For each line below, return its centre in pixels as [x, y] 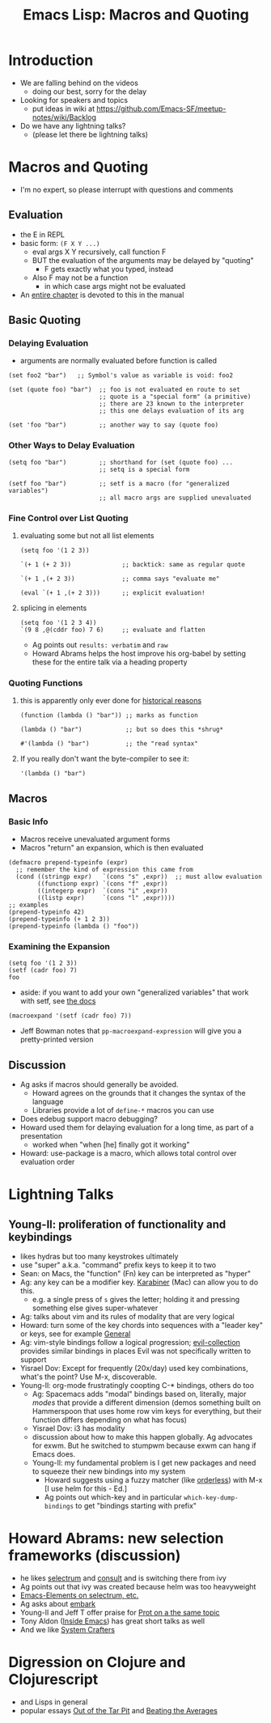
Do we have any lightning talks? [73, 125]
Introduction [51, 60]
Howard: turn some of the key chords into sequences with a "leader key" [141, 1326]
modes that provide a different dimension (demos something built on [146, 1403]
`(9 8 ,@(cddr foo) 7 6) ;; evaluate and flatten [112, 630]
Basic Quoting [44, 320]
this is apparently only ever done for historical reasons [111, 701]
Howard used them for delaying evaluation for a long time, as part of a [137, 1127]
